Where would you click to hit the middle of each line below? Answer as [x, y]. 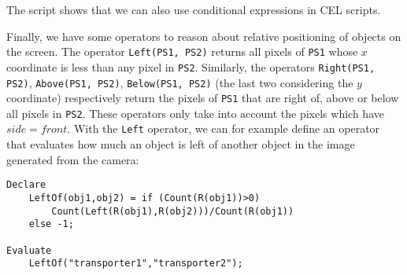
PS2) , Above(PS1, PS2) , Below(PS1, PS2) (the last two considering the [180, 82]
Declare [26, 185]
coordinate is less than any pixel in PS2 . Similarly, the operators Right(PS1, [191, 66]
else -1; [51, 224]
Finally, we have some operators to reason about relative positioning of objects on [204, 36]
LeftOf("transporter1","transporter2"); [136, 264]
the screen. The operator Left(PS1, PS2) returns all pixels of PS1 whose [182, 51]
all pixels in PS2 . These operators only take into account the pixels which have [195, 113]
